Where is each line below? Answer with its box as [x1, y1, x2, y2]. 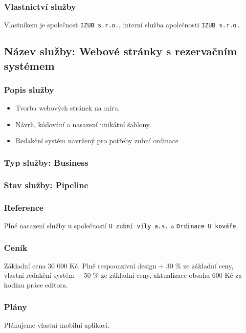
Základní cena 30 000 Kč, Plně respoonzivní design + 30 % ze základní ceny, [4, 260, 234, 270]
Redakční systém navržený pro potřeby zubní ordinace [15, 135, 179, 146]
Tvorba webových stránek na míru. [15, 103, 120, 113]
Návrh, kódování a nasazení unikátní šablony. [15, 119, 151, 129]
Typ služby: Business [4, 156, 89, 168]
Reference [4, 201, 44, 213]
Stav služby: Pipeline [4, 178, 89, 191]
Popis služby [4, 83, 54, 95]
